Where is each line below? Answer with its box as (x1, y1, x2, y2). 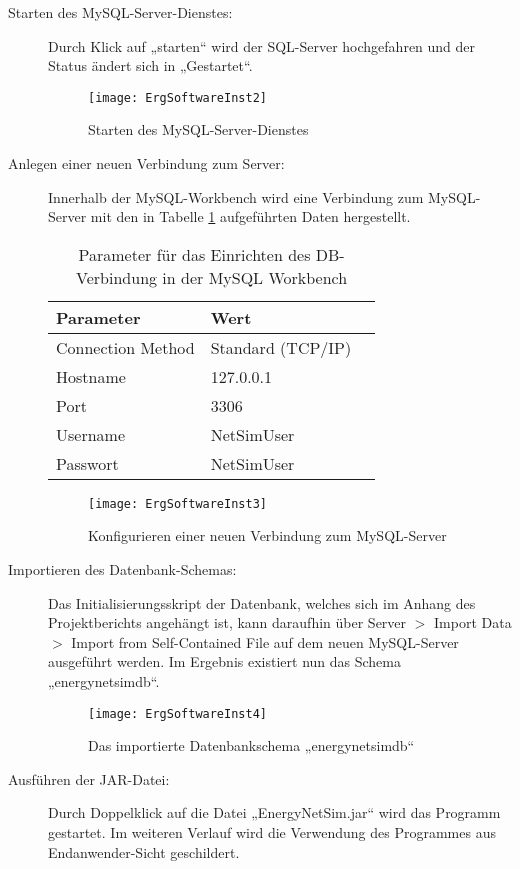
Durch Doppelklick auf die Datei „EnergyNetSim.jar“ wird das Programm (48, 802, 501, 823)
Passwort (56, 451, 119, 475)
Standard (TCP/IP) (210, 335, 352, 359)
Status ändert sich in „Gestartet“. (48, 55, 253, 76)
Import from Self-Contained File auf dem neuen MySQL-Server (71, 631, 459, 652)
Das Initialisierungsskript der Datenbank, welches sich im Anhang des (48, 592, 476, 613)
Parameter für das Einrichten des (78, 242, 311, 266)
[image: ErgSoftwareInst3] (88, 496, 267, 511)
